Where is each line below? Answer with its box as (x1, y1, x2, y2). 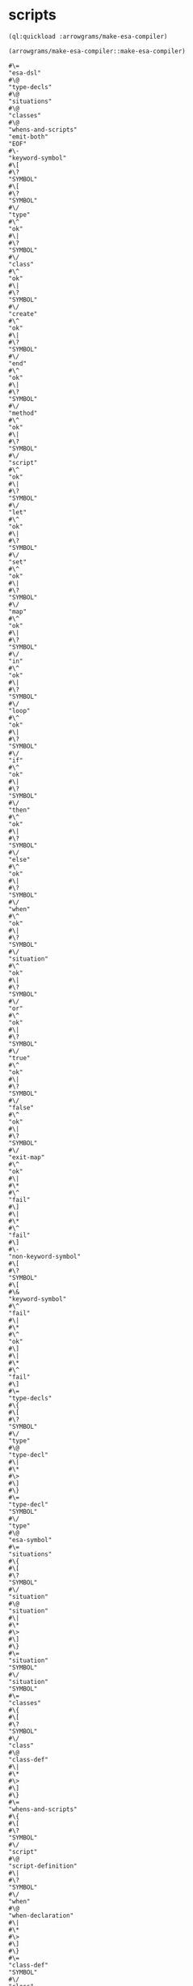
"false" (8, 1103, 35, 1111)
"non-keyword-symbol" (8, 1252, 82, 1260)
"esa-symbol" (8, 1536, 52, 1544)
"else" (8, 855, 31, 863)
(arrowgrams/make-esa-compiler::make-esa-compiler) (8, 47, 186, 55)
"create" (8, 309, 38, 318)
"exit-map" (8, 1153, 45, 1161)
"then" (8, 806, 31, 814)
